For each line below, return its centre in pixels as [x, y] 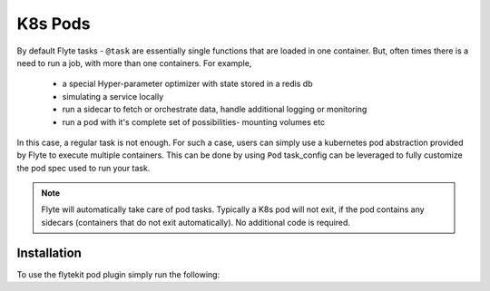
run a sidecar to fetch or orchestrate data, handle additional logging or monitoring [215, 110]
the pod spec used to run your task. [83, 168]
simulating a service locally [113, 96]
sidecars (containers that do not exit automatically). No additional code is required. [196, 222]
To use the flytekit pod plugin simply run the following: [118, 274]
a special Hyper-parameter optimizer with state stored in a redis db [187, 84]
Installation [49, 252]
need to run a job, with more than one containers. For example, [134, 63]
